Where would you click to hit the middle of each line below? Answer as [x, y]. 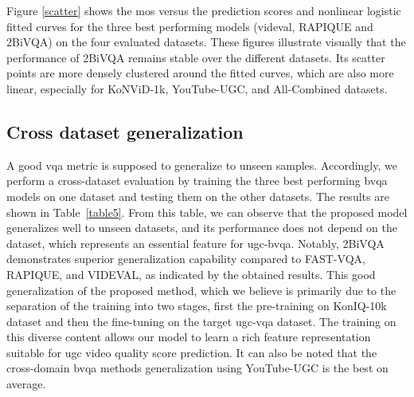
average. [26, 384]
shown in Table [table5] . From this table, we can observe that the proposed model [207, 212]
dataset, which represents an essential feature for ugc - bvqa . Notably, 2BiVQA [195, 243]
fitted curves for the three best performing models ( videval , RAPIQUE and [190, 26]
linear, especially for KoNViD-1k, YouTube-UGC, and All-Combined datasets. [197, 88]
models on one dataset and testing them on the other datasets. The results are [198, 196]
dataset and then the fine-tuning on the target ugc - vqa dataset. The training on [201, 321]
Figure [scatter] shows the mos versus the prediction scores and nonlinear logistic [204, 10]
